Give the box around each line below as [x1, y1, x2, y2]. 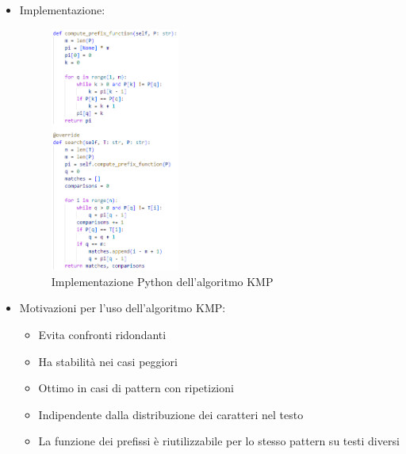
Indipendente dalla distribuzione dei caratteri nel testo [38, 406, 304, 422]
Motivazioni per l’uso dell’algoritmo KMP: [19, 299, 226, 316]
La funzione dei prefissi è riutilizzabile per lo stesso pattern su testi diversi [38, 433, 400, 449]
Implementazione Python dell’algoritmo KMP [51, 273, 274, 289]
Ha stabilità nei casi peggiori [38, 353, 178, 369]
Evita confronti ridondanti [38, 326, 167, 343]
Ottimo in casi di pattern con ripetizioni [38, 380, 234, 396]
